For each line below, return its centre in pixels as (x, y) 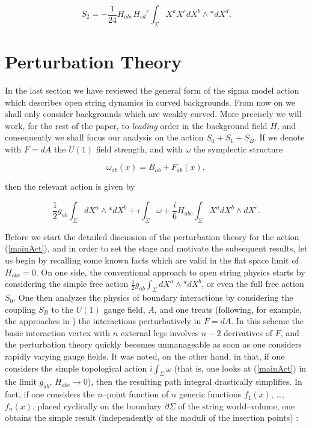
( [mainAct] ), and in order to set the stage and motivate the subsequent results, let (156, 248)
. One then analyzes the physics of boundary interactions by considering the (153, 297)
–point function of (136, 394)
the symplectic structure (238, 149)
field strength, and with (139, 149)
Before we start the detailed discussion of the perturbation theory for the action (152, 236)
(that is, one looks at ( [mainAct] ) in (240, 368)
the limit (21, 381)
